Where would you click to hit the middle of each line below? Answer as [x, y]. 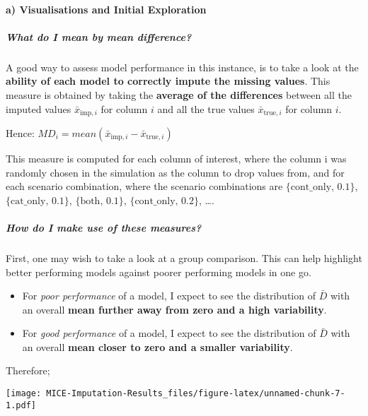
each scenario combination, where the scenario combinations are [144, 186]
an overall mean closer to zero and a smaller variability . [157, 346]
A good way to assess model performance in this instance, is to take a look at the [182, 67]
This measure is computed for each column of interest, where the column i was [176, 158]
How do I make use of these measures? [104, 227]
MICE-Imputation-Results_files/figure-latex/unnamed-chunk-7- [196, 394]
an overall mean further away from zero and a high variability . [174, 309]
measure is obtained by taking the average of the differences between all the [179, 94]
